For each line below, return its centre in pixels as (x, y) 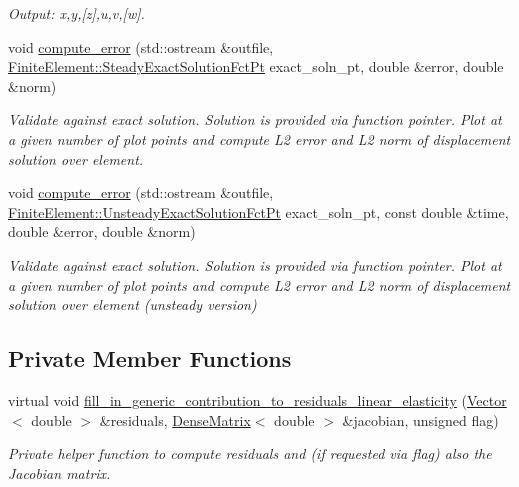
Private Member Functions (150, 358)
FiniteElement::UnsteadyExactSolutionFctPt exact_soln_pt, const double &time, (258, 211)
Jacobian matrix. (59, 472)
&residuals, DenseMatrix (175, 419)
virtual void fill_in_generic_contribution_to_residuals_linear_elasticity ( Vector (257, 399)
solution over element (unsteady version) (132, 304)
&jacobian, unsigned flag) (420, 419)
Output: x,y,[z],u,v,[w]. (76, 13)
